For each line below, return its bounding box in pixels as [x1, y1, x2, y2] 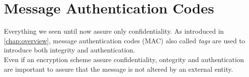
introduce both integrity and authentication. [4, 45, 135, 55]
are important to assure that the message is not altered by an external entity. [4, 64, 233, 74]
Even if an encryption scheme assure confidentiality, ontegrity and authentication [4, 54, 244, 64]
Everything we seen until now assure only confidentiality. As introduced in [4, 26, 224, 36]
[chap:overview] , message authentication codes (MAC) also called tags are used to [4, 35, 245, 45]
